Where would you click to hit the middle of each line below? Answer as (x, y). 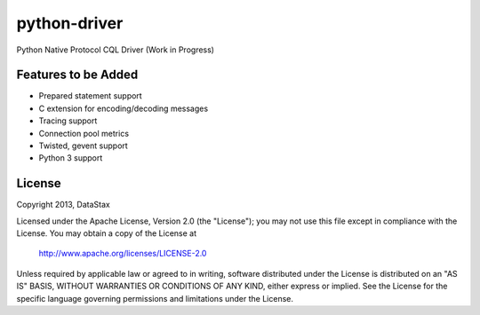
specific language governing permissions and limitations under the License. (155, 298)
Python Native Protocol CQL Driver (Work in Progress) (116, 50)
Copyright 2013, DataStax (63, 205)
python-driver (70, 23)
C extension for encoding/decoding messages (124, 108)
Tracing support (68, 121)
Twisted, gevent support (83, 146)
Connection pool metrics (84, 133)
